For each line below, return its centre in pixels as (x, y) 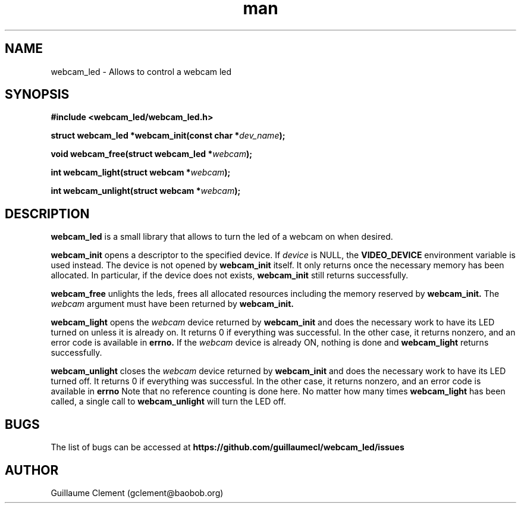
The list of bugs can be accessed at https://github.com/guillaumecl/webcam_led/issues (227, 447)
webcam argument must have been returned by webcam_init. (172, 304)
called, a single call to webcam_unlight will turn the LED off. (168, 402)
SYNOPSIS (37, 95)
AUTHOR (32, 470)
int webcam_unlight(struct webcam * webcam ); (146, 191)
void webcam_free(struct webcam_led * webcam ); (152, 154)
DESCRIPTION (47, 214)
